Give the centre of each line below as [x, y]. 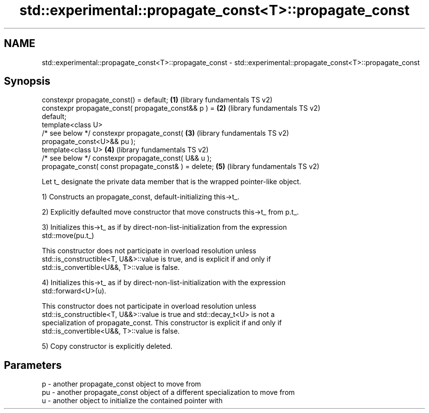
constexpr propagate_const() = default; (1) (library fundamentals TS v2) [157, 100]
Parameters [33, 365]
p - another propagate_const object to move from [121, 384]
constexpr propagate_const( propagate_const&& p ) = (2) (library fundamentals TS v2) [181, 108]
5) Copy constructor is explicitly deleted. [107, 346]
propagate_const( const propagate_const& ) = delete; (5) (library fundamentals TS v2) [181, 167]
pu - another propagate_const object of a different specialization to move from [168, 392]
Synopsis [27, 81]
